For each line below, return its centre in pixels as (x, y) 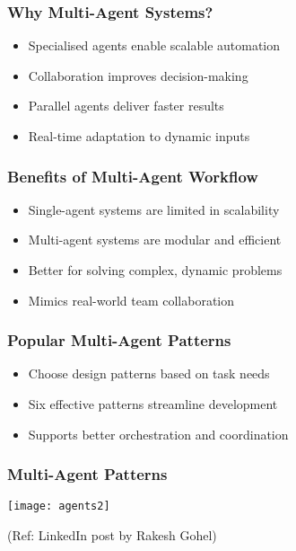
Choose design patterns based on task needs (149, 373)
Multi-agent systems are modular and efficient (155, 240)
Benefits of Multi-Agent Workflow (133, 176)
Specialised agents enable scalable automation (154, 45)
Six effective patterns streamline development (153, 404)
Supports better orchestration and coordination (158, 434)
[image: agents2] (59, 507)
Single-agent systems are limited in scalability (154, 209)
